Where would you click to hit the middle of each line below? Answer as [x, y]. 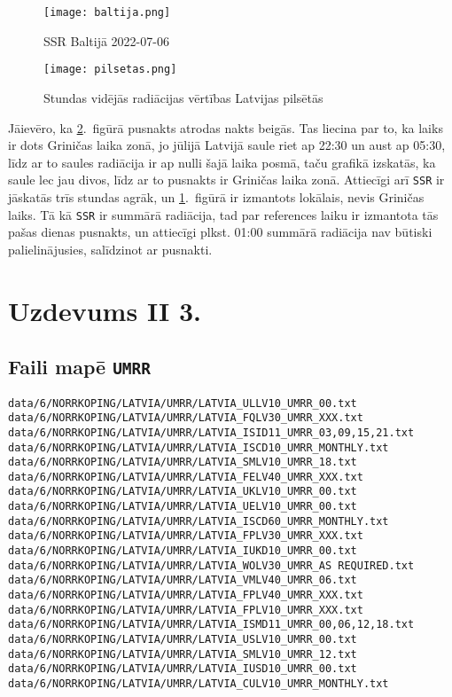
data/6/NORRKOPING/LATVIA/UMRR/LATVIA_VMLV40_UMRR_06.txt [183, 580]
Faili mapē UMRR [80, 367]
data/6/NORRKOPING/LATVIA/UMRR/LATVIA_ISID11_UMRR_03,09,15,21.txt [211, 432]
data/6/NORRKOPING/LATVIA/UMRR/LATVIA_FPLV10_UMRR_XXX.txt [186, 610]
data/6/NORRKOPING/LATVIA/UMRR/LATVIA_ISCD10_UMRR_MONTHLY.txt [199, 447]
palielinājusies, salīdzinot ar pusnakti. [110, 249]
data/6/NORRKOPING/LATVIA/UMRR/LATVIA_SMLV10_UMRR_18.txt [183, 462]
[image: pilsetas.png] [110, 70]
